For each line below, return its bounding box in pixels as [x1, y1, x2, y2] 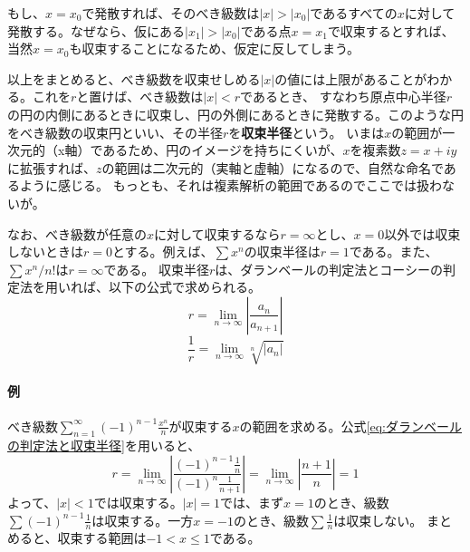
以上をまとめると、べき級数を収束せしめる [7, 69, 261, 88]
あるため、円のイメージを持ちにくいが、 [102, 140, 343, 160]
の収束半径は [244, 242, 321, 261]
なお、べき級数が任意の [7, 224, 147, 243]
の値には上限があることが [274, 69, 427, 88]
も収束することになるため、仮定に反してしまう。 [69, 39, 360, 58]
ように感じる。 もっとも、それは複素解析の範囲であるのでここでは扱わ [19, 176, 443, 195]
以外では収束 [384, 224, 461, 243]
